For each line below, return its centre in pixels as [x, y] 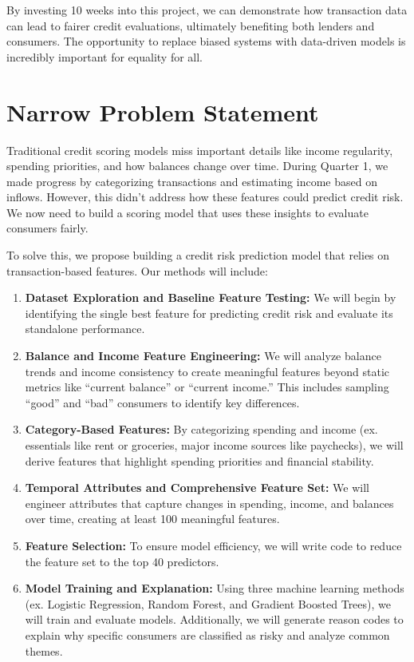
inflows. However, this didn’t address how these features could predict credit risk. [205, 197]
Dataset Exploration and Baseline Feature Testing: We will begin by [211, 297]
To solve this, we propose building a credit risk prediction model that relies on [198, 255]
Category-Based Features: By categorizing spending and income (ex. [201, 429]
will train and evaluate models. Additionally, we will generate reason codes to [214, 619]
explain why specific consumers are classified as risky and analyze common [207, 634]
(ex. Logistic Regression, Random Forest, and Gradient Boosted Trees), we [208, 603]
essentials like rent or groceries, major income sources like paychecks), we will [214, 445]
